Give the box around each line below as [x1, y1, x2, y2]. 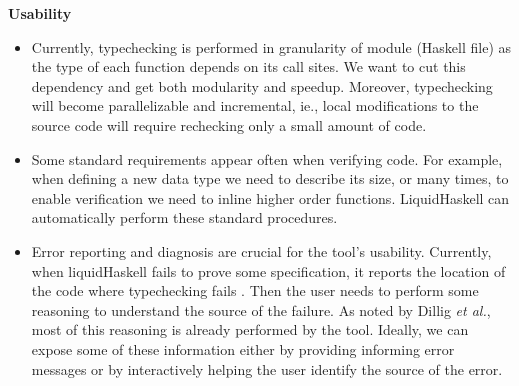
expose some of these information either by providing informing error [31, 338, 455, 359]
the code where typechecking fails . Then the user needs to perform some [31, 280, 479, 301]
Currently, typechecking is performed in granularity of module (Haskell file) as [31, 36, 512, 57]
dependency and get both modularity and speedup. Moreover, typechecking [31, 75, 493, 96]
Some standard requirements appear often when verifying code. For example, [31, 148, 503, 169]
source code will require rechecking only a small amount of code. [31, 114, 427, 135]
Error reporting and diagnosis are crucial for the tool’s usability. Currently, [31, 240, 492, 261]
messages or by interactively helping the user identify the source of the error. [31, 358, 503, 379]
